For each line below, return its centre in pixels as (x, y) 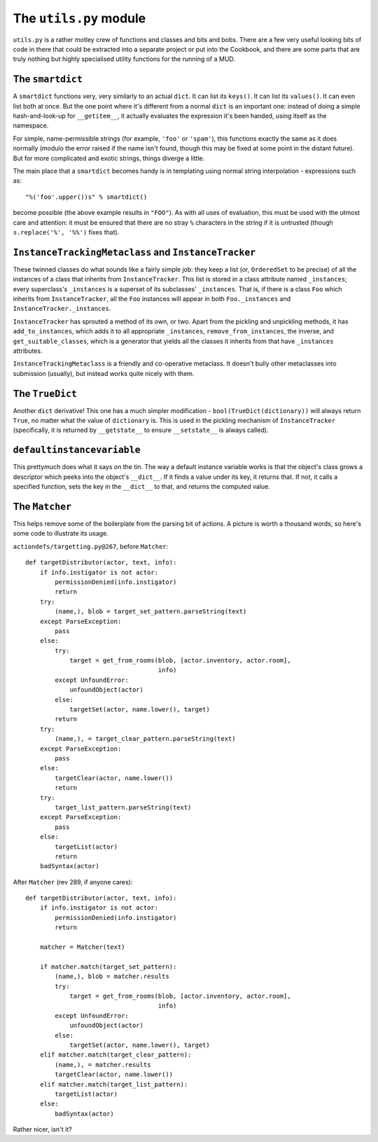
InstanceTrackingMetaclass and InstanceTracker (134, 252)
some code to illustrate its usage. (61, 534)
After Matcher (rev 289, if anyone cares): (73, 882)
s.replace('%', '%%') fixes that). (66, 232)
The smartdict (48, 79)
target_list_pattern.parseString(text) (123, 807)
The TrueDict (45, 393)
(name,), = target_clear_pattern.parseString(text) (145, 739)
